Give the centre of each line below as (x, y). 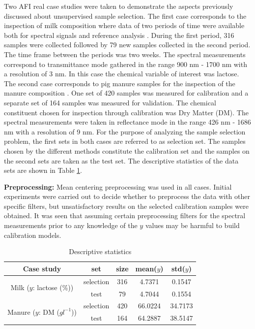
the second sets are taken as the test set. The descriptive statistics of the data (121, 160)
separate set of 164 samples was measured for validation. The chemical (110, 102)
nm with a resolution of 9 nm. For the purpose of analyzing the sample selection (125, 131)
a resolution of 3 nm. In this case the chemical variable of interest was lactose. (122, 74)
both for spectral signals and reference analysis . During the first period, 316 (119, 35)
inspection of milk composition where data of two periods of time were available (124, 25)
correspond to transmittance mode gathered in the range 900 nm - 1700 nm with (126, 64)
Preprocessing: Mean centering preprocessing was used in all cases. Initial (118, 186)
